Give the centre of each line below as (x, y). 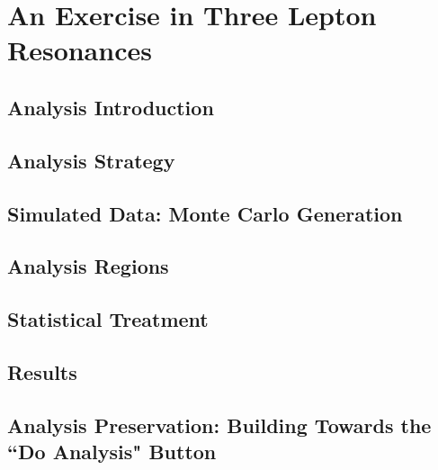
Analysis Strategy (91, 160)
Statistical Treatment (108, 319)
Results (42, 371)
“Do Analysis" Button (112, 452)
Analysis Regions (88, 266)
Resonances (80, 50)
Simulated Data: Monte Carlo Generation (205, 213)
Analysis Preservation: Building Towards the (219, 425)
